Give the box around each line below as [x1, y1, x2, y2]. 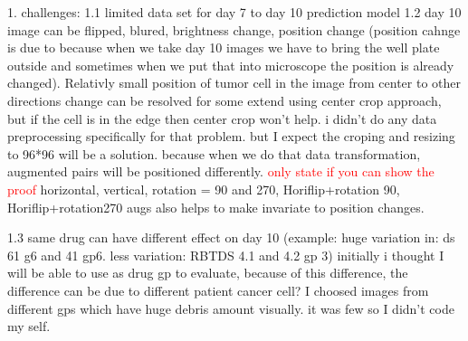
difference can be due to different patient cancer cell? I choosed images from [7, 280, 429, 299]
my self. [7, 317, 51, 336]
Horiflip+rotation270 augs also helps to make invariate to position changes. [7, 197, 425, 216]
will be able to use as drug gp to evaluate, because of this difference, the [7, 263, 408, 282]
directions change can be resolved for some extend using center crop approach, [7, 90, 442, 109]
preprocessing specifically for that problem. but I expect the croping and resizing [7, 127, 455, 146]
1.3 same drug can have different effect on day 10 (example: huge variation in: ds [7, 228, 455, 247]
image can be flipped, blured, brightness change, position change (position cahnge [7, 20, 461, 39]
